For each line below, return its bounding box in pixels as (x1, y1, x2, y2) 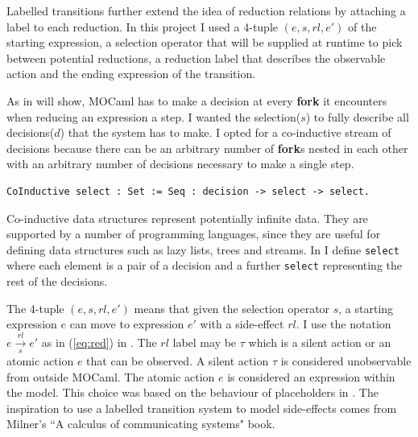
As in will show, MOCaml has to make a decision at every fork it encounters (6, 92, 387, 109)
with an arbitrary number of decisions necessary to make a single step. (6, 155, 354, 172)
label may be (172, 333, 237, 350)
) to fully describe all (305, 108, 409, 125)
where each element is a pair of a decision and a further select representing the (6, 257, 403, 274)
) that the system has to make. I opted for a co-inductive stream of (60, 124, 391, 141)
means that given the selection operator (134, 299, 330, 316)
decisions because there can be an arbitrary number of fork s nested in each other (6, 139, 408, 156)
